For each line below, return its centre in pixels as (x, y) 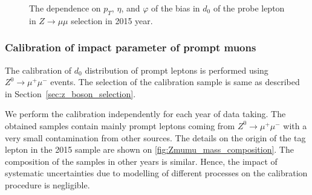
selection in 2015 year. (112, 20)
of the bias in (175, 8)
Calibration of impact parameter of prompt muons (131, 47)
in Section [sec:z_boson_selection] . (70, 93)
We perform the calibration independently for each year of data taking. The (145, 114)
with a (295, 125)
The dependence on (65, 8)
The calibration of (38, 70)
